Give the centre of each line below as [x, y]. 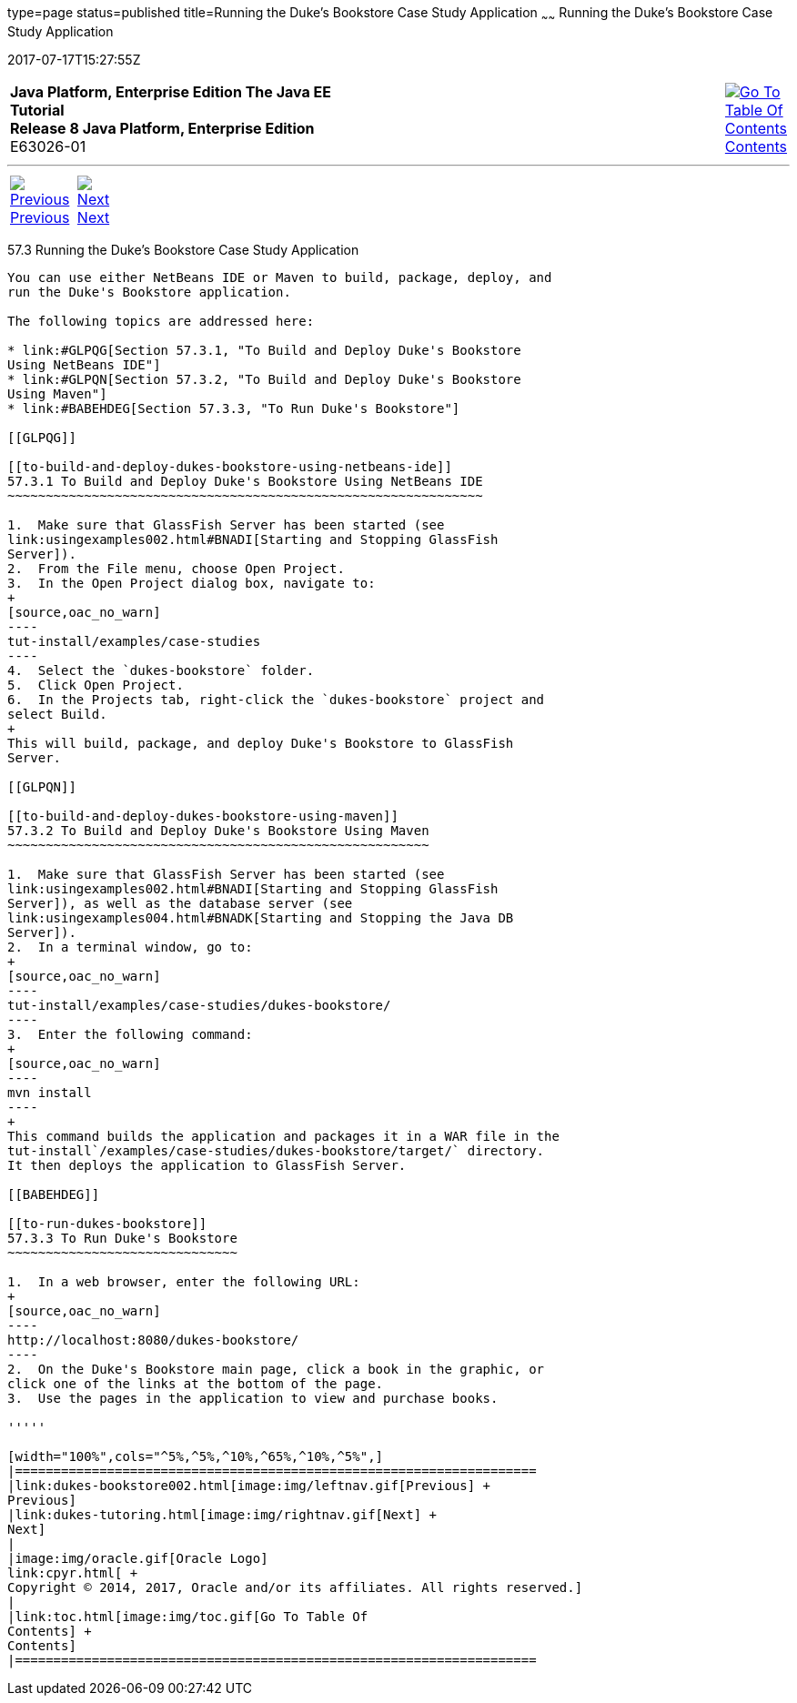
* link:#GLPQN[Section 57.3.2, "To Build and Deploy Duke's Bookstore [264, 379]
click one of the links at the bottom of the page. [196, 1383]
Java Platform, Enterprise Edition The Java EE [171, 91]
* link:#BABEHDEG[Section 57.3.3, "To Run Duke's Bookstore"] [234, 408]
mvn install [50, 1092]
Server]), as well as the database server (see [180, 903]
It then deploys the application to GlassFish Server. [207, 1165]
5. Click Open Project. [96, 685]
